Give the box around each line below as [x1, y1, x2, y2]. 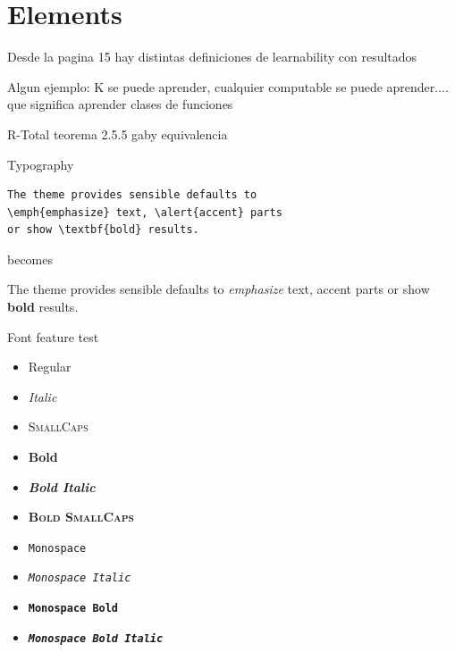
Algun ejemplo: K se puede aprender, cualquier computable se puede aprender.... [7, 77, 449, 96]
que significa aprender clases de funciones [7, 95, 233, 113]
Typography [7, 155, 74, 173]
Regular [28, 357, 72, 376]
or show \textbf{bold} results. [7, 223, 199, 237]
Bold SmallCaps [28, 507, 134, 526]
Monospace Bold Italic [28, 631, 164, 645]
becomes [7, 249, 54, 268]
